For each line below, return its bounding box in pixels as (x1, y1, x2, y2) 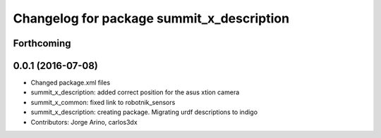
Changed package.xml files (30, 78, 111, 87)
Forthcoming (13, 37, 71, 49)
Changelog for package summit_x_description (13, 11, 289, 26)
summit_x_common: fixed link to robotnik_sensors (30, 98, 176, 106)
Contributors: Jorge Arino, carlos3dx (30, 118, 138, 126)
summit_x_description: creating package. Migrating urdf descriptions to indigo (30, 108, 258, 116)
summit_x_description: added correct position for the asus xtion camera (30, 88, 240, 96)
